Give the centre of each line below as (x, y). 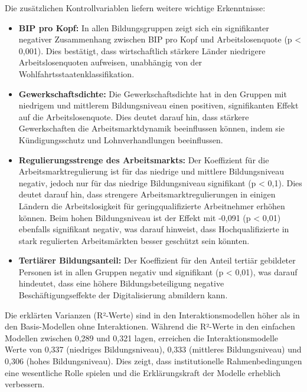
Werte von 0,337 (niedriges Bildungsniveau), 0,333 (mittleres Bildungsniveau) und (153, 349)
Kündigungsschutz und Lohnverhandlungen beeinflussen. (121, 139)
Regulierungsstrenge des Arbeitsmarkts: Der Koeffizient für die (144, 159)
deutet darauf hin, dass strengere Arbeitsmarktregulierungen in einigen (147, 194)
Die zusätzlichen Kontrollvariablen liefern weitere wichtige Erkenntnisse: (135, 8)
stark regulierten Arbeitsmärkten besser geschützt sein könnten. (134, 240)
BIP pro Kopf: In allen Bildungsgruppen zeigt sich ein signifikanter (144, 27)
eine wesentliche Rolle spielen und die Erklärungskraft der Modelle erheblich (143, 372)
